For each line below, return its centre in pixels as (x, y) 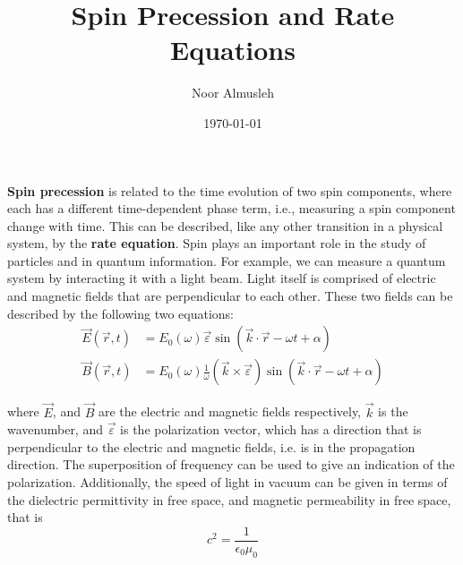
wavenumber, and (55, 429)
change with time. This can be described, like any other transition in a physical (225, 225)
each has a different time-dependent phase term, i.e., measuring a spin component (231, 208)
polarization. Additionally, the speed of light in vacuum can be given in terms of (227, 481)
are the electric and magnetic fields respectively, (230, 411)
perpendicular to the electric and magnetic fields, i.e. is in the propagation (211, 446)
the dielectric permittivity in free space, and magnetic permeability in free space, (229, 499)
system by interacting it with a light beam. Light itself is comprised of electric (222, 278)
